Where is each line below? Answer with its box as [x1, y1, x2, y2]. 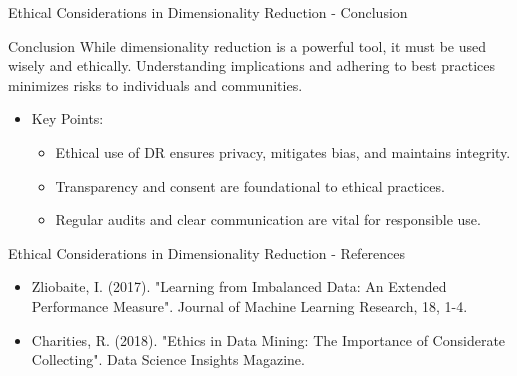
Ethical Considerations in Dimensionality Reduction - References [8, 242, 406, 263]
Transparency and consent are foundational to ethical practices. [55, 175, 445, 196]
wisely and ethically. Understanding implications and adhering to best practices [8, 55, 496, 76]
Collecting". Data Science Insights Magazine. [31, 349, 305, 370]
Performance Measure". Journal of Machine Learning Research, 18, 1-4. [31, 295, 468, 316]
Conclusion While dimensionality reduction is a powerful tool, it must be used [8, 35, 487, 56]
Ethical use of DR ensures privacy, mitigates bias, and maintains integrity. [55, 141, 511, 162]
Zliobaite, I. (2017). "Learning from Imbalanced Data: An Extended [31, 276, 447, 297]
